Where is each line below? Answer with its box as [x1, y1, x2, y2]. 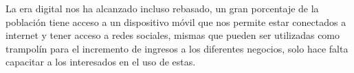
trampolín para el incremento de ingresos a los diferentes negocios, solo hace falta [5, 41, 349, 55]
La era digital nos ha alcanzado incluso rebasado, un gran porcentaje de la [5, 1, 319, 15]
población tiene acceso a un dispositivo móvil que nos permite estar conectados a [5, 14, 346, 29]
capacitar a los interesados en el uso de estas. [5, 55, 196, 69]
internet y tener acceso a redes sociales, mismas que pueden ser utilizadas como [5, 28, 340, 42]
